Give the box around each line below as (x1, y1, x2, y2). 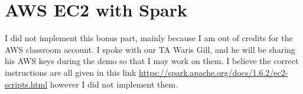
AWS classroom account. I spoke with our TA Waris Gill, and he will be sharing (5, 43, 295, 55)
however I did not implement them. (50, 78, 178, 90)
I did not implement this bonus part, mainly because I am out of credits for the (5, 32, 293, 44)
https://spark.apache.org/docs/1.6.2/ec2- (139, 66, 288, 78)
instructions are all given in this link (5, 66, 136, 78)
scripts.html (5, 78, 48, 90)
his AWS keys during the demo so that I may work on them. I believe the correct (5, 55, 299, 67)
